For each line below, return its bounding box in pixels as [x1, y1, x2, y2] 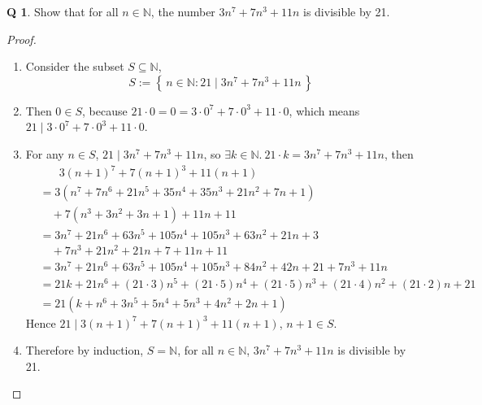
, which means [289, 102, 360, 119]
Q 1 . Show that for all [7, 3, 119, 20]
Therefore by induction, [25, 342, 144, 359]
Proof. [7, 30, 37, 47]
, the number [150, 3, 215, 20]
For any [25, 145, 64, 162]
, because [82, 102, 128, 119]
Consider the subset [25, 58, 124, 75]
